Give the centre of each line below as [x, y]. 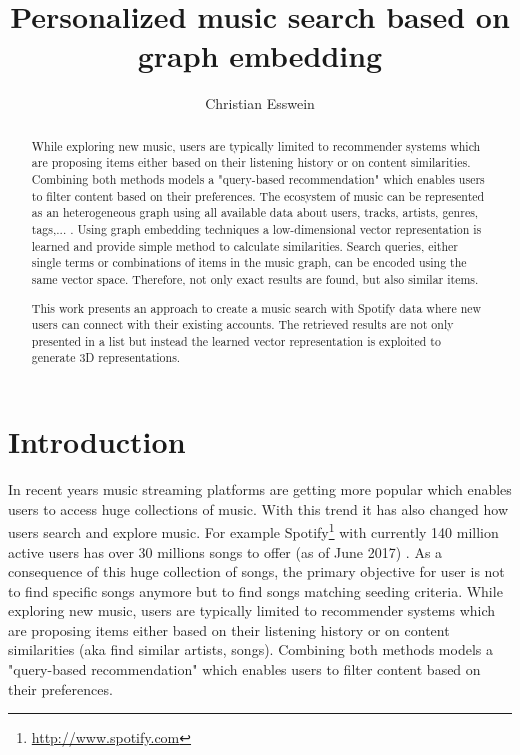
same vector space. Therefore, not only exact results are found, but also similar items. [255, 278]
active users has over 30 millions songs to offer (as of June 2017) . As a [225, 551]
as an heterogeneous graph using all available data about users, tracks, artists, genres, [255, 212]
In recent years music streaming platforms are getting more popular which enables [260, 489]
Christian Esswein [260, 103]
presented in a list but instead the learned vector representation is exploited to [236, 340]
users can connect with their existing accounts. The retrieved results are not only [242, 324]
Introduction [97, 441]
